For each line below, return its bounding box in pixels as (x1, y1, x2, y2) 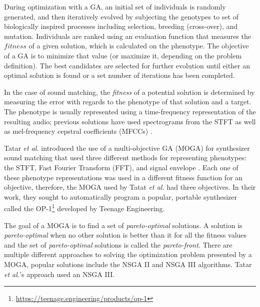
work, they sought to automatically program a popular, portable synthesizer (4, 191, 237, 202)
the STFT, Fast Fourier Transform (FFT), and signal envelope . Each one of (4, 162, 238, 172)
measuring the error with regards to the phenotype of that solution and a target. (4, 96, 251, 107)
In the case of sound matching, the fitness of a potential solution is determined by (4, 86, 255, 97)
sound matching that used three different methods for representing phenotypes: (4, 152, 246, 163)
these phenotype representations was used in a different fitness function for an (4, 172, 243, 182)
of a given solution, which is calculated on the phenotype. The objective (28, 40, 249, 51)
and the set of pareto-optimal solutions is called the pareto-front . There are (4, 239, 232, 250)
